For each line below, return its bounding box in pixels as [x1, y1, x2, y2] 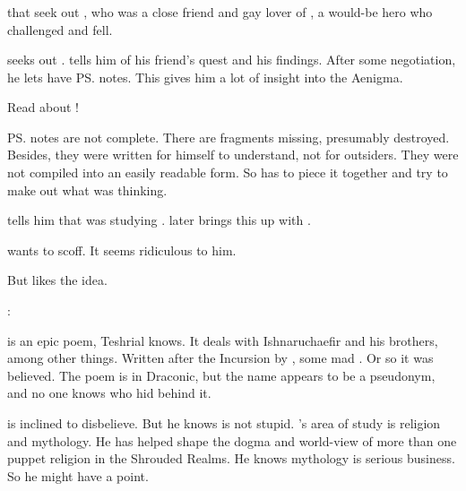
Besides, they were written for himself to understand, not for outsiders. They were [7, 145, 459, 164]
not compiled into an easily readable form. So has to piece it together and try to [7, 163, 448, 182]
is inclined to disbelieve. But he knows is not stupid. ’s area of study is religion [7, 414, 441, 433]
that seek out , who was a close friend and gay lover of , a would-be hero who [7, 2, 433, 21]
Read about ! [7, 98, 79, 116]
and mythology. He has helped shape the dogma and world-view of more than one [7, 431, 457, 450]
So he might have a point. [7, 466, 149, 485]
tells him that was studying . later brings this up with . [7, 211, 311, 229]
